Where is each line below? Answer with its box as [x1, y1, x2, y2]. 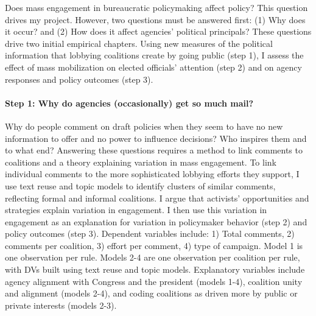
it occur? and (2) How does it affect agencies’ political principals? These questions [5, 25, 312, 38]
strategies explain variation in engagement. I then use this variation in [5, 203, 267, 216]
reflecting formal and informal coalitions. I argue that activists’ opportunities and [5, 191, 309, 204]
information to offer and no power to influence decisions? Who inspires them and [5, 132, 307, 144]
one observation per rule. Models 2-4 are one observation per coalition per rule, [5, 251, 300, 264]
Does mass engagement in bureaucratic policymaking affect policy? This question [5, 1, 308, 13]
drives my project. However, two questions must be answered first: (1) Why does [5, 13, 306, 26]
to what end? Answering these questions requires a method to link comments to [5, 144, 303, 156]
